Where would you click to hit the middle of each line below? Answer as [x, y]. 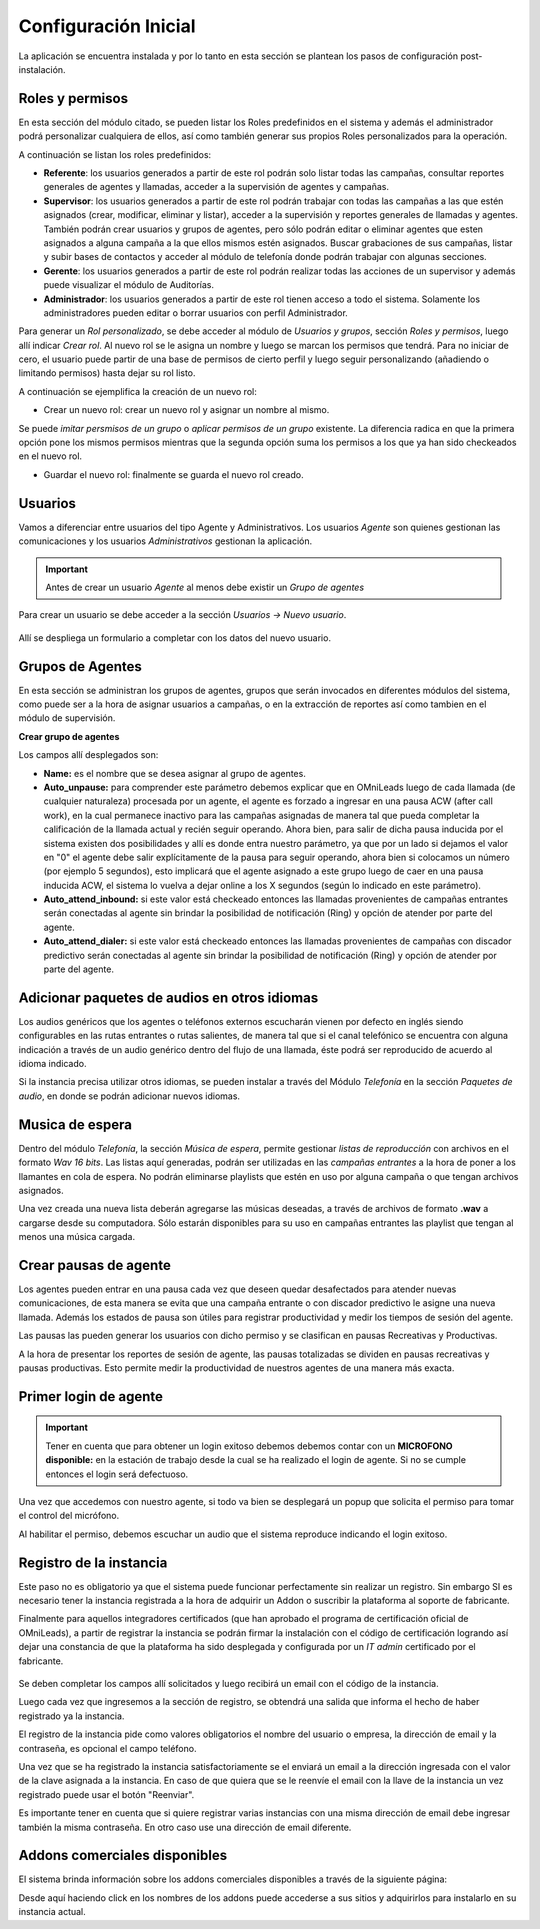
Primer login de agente [91, 1396]
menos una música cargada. [76, 1237]
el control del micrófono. [69, 1516]
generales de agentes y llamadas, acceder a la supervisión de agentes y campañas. [216, 187]
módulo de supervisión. [67, 718]
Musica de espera [75, 1124]
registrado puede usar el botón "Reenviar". [106, 1794]
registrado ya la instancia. [71, 1716]
